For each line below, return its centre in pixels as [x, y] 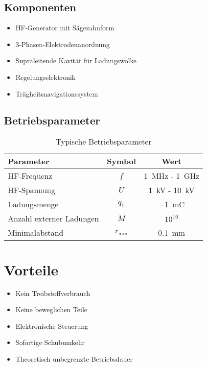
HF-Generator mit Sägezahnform [65, 28]
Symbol [121, 161]
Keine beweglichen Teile [51, 309]
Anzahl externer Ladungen [54, 219]
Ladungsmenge [33, 204]
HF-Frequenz [30, 176]
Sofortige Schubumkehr [50, 342]
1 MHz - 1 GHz [172, 176]
